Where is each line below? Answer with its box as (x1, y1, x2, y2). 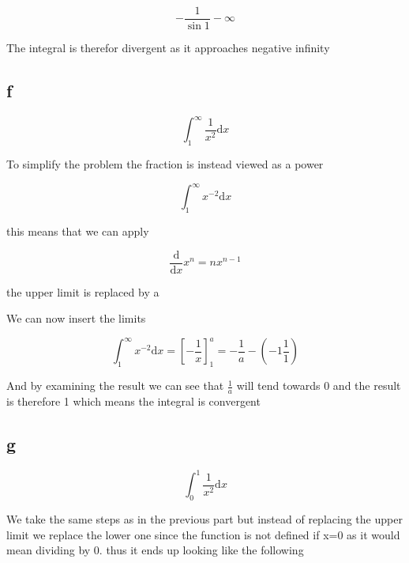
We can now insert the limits (6, 310, 146, 327)
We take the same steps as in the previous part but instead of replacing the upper (6, 511, 403, 527)
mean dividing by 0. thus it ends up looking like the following (6, 542, 304, 558)
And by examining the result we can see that (6, 377, 224, 394)
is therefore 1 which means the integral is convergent (6, 393, 261, 410)
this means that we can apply (6, 223, 149, 240)
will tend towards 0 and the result (236, 377, 401, 394)
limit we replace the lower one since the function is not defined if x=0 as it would (6, 526, 400, 542)
